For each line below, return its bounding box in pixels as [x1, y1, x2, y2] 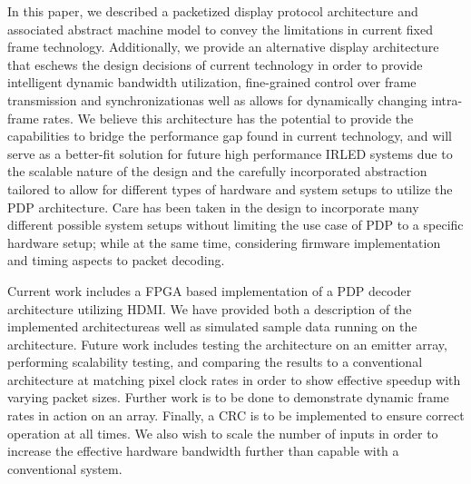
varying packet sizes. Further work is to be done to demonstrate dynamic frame [7, 388, 449, 407]
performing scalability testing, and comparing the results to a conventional [7, 352, 423, 371]
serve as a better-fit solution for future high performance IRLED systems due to [7, 143, 453, 163]
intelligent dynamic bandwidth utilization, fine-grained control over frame [7, 73, 417, 92]
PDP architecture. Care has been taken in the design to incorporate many [7, 197, 419, 216]
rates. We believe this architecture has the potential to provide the [43, 108, 414, 127]
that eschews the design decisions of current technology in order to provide [7, 54, 423, 74]
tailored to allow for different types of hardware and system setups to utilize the [7, 179, 453, 198]
